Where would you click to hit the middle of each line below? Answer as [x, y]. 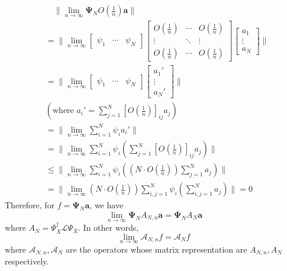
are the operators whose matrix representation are [156, 249]
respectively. [27, 261]
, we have [107, 205]
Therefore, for [30, 205]
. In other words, [109, 228]
